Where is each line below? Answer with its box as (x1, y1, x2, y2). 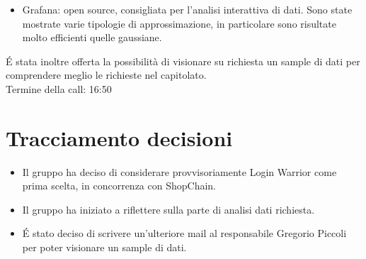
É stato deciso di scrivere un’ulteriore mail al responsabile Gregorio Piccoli (22, 226, 347, 241)
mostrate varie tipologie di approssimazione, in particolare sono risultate (22, 16, 336, 31)
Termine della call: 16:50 (6, 81, 112, 96)
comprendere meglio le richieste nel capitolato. (6, 67, 207, 82)
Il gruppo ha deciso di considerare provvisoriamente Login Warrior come (22, 164, 337, 179)
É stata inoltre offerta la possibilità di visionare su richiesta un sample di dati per (6, 53, 360, 68)
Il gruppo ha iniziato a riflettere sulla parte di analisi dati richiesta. (22, 202, 315, 216)
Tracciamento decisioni (6, 123, 233, 152)
